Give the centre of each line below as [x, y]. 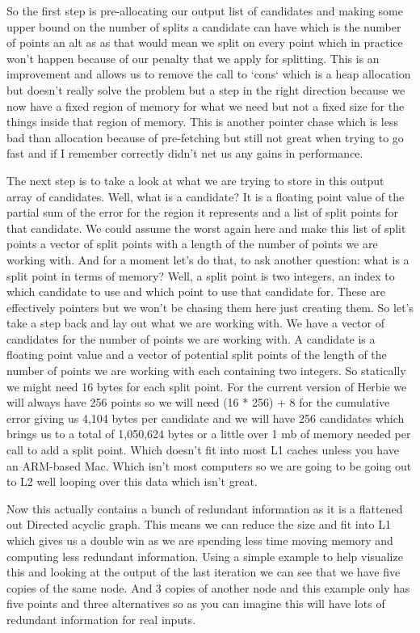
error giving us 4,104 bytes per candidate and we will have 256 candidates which [206, 418]
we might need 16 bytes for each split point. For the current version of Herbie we [207, 386]
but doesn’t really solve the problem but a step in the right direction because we [206, 89]
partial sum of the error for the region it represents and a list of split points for [203, 212]
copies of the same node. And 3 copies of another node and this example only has [208, 587]
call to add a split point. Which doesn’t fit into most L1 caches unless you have [203, 450]
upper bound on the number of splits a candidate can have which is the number [204, 26]
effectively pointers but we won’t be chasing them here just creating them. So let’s [210, 307]
